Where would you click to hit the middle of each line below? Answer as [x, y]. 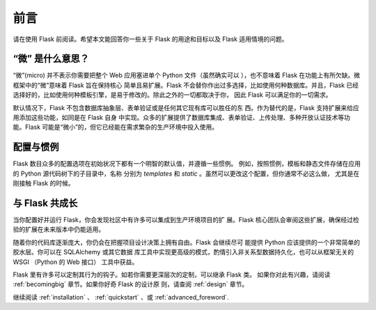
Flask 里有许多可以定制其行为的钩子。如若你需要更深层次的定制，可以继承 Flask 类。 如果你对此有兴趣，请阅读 [172, 274]
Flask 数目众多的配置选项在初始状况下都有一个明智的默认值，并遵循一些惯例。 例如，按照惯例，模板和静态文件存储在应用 [187, 164]
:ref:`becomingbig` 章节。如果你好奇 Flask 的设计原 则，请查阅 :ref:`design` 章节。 [131, 284]
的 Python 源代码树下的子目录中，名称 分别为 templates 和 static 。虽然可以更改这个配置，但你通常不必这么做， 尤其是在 [186, 173]
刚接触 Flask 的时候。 [44, 183]
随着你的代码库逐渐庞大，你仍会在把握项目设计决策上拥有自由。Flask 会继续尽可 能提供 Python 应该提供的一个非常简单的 [186, 242]
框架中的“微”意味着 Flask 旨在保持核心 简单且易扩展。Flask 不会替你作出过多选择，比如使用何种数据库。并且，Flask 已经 [186, 85]
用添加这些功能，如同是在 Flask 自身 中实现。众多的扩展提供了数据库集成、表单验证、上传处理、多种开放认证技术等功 [182, 118]
